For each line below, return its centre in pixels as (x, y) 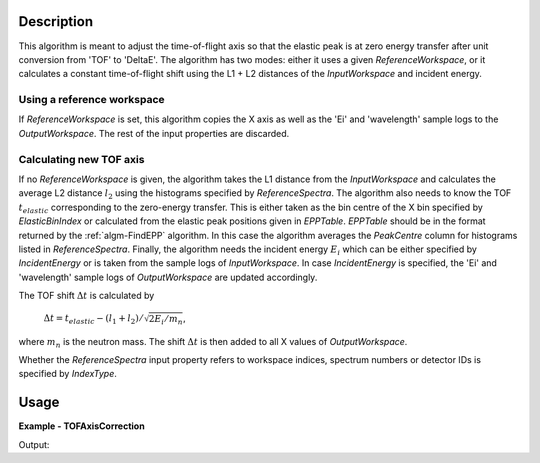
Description (56, 21)
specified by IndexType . (67, 374)
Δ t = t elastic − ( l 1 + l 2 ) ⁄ (93, 320)
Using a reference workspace (91, 100)
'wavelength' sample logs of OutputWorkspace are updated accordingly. (168, 277)
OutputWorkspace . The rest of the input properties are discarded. (154, 133)
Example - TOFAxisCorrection (81, 426)
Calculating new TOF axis (81, 159)
